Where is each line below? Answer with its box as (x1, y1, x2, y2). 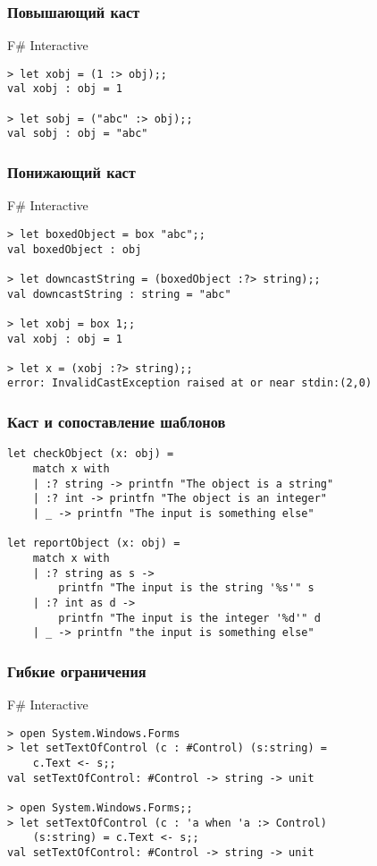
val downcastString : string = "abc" (7, 287, 231, 301)
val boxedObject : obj (7, 242, 142, 256)
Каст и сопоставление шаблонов (7, 411, 226, 433)
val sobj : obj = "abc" (7, 127, 148, 140)
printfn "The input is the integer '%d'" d (58, 611, 321, 624)
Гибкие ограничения (7, 659, 147, 682)
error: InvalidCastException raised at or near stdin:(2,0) (7, 377, 373, 390)
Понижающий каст (7, 161, 136, 183)
